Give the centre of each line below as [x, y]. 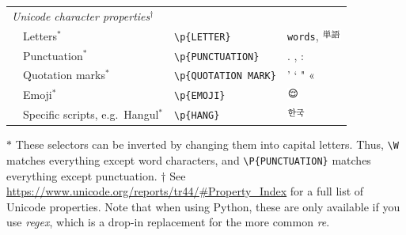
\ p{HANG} [197, 116]
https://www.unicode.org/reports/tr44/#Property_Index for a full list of [185, 191]
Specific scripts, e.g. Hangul [91, 114]
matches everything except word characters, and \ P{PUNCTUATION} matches [189, 160]
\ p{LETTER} [203, 37]
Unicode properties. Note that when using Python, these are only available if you [203, 206]
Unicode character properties [81, 15]
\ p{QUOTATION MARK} [225, 76]
